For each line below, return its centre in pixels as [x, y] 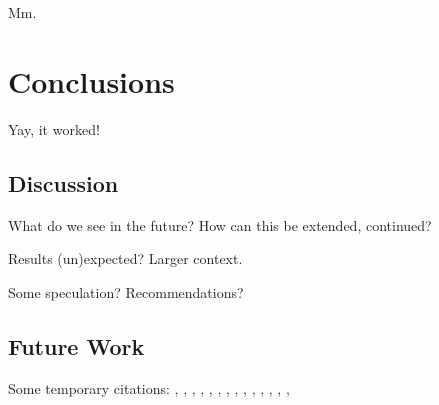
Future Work [76, 345]
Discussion [63, 182]
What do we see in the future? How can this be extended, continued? [220, 224]
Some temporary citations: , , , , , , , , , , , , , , [149, 387]
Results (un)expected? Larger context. [125, 258]
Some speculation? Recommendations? [126, 291]
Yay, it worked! [54, 128]
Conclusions [91, 80]
